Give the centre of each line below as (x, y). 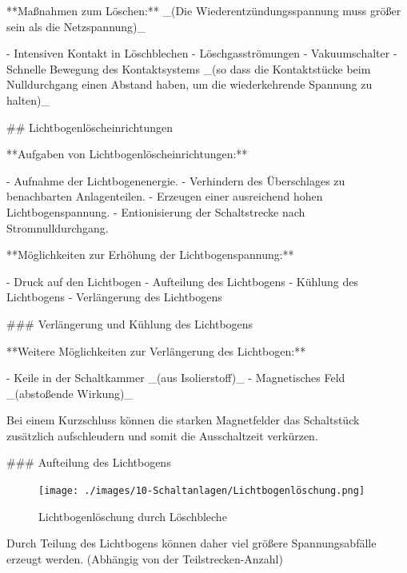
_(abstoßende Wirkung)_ (70, 393)
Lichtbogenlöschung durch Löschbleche (133, 516)
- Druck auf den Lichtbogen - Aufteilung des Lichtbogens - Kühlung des (182, 281)
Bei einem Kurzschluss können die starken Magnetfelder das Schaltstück (183, 420)
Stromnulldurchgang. (58, 227)
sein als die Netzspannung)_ (76, 26)
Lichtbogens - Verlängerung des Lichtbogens (114, 297)
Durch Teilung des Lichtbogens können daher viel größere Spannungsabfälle (192, 543)
